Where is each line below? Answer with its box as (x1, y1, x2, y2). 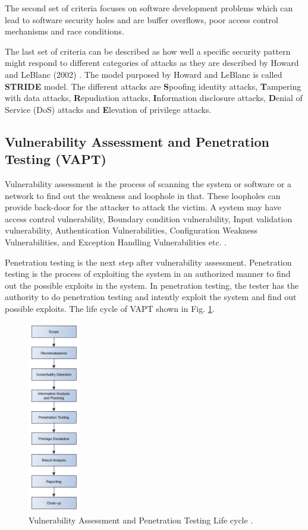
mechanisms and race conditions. (5, 25, 124, 37)
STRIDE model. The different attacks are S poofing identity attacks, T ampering (5, 80, 301, 92)
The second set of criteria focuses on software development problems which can (5, 2, 293, 14)
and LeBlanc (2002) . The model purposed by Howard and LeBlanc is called (5, 68, 282, 80)
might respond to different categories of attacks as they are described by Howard (5, 56, 299, 69)
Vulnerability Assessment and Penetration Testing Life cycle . (29, 513, 253, 526)
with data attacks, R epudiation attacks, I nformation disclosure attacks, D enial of (5, 92, 303, 104)
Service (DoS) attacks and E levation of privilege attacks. (5, 103, 212, 115)
